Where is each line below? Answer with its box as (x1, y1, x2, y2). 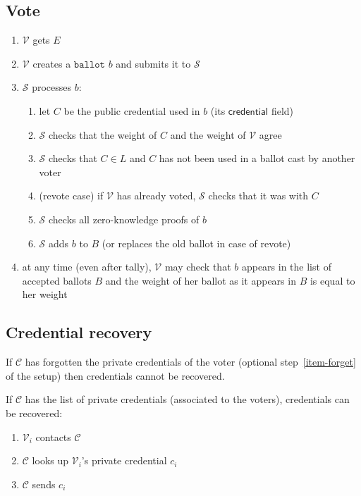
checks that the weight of (49, 127, 157, 142)
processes (32, 80, 72, 94)
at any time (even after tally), (22, 259, 152, 274)
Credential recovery (6, 321, 152, 343)
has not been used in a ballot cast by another (159, 151, 355, 166)
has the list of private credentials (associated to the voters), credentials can (25, 392, 350, 407)
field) (271, 103, 294, 118)
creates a (32, 56, 71, 70)
